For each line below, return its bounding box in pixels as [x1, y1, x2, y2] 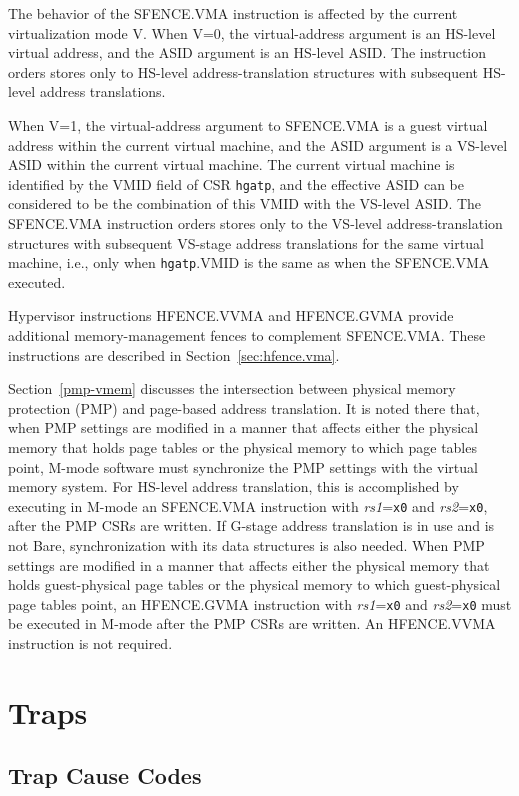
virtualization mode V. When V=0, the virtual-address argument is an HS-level [8, 22, 496, 43]
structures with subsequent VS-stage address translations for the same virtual [8, 232, 484, 253]
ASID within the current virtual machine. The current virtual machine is [8, 154, 455, 175]
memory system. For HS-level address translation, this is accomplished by [8, 476, 459, 497]
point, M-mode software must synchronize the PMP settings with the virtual [8, 456, 478, 477]
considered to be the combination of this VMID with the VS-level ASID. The [8, 193, 482, 214]
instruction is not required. [8, 633, 173, 654]
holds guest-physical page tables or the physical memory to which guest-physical [8, 574, 501, 595]
